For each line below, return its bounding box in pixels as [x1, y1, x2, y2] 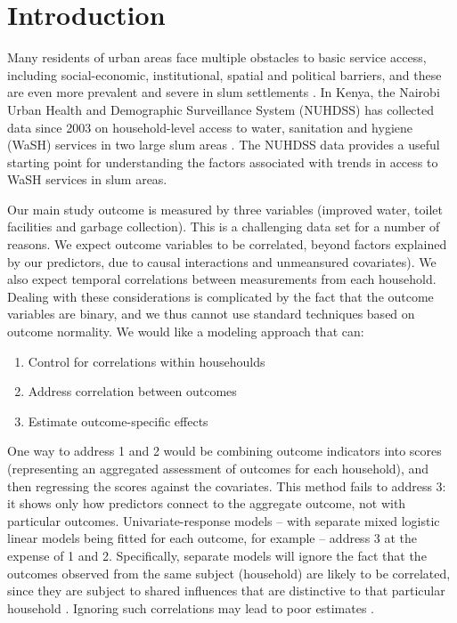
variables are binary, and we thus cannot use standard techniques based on [7, 304, 415, 323]
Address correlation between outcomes [28, 382, 237, 400]
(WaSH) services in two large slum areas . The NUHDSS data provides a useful [7, 135, 440, 154]
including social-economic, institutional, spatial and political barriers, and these [7, 65, 442, 84]
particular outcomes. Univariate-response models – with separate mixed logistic [7, 511, 440, 530]
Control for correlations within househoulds [28, 352, 265, 370]
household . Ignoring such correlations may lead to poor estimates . [7, 598, 374, 617]
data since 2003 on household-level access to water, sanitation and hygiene [7, 117, 412, 136]
